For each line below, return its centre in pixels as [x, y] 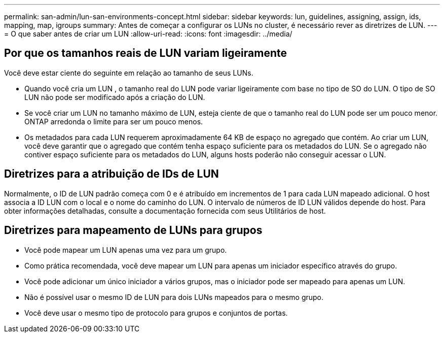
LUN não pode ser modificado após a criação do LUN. [115, 97]
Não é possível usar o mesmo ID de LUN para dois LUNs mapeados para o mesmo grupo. [174, 297]
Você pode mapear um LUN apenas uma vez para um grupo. [126, 250]
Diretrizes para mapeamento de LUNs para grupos [133, 230]
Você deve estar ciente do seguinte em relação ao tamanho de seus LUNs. [129, 73]
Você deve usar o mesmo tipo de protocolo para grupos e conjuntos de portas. [156, 313]
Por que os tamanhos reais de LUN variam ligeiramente [145, 53]
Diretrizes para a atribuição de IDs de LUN [112, 174]
